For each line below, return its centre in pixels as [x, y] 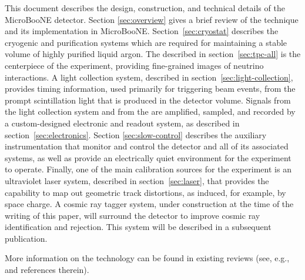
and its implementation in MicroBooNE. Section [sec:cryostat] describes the [142, 31]
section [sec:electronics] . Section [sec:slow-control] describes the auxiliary [136, 134]
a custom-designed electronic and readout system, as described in [122, 123]
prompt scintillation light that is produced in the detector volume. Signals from [148, 100]
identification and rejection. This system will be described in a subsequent [138, 227]
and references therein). [47, 270]
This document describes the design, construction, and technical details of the [145, 8]
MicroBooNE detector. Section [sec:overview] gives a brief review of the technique [152, 19]
